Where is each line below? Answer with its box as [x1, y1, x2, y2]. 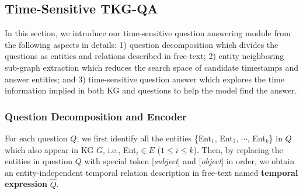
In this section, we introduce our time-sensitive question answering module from [5, 27, 291, 39]
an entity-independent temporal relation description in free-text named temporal [5, 166, 298, 178]
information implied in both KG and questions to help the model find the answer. [5, 84, 297, 96]
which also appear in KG [5, 143, 94, 155]
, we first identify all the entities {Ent [76, 131, 211, 144]
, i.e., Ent [102, 143, 137, 155]
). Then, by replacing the [193, 143, 283, 155]
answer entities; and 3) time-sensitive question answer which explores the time [5, 72, 284, 85]
